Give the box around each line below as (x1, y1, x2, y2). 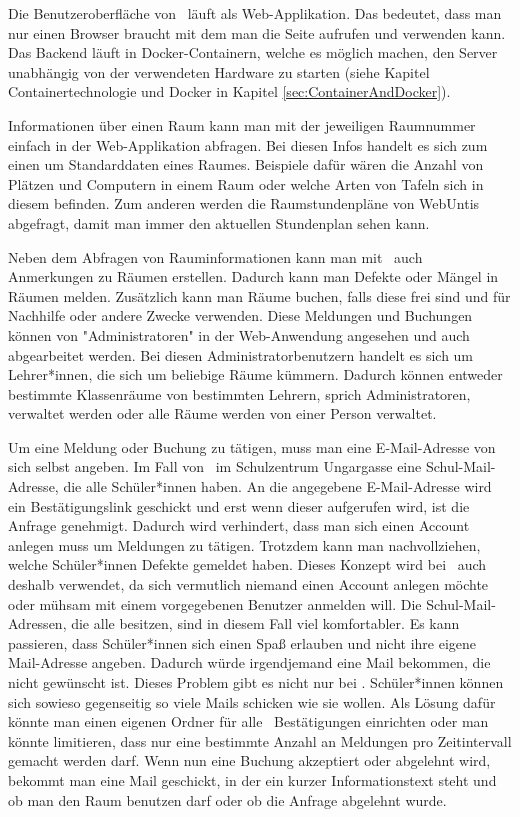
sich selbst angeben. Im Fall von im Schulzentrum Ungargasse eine (8, 456, 422, 477)
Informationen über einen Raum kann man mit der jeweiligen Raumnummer (8, 114, 476, 135)
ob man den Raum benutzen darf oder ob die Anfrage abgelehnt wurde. (8, 789, 447, 810)
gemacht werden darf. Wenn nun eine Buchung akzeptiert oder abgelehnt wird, (8, 750, 491, 771)
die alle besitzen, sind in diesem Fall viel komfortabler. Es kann (71, 613, 460, 634)
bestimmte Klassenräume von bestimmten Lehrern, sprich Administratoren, (8, 383, 471, 404)
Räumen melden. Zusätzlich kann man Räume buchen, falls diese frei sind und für (8, 285, 511, 306)
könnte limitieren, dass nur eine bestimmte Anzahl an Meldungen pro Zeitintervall (8, 730, 512, 751)
